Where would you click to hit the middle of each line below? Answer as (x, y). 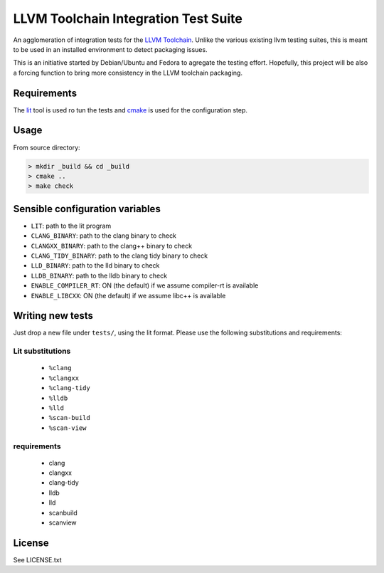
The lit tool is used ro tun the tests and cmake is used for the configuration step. (130, 110)
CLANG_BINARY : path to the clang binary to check (104, 236)
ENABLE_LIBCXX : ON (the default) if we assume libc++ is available (128, 295)
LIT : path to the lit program (71, 226)
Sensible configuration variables (87, 209)
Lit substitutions (42, 351)
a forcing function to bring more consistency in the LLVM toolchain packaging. (128, 73)
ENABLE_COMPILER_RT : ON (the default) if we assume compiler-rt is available (145, 285)
